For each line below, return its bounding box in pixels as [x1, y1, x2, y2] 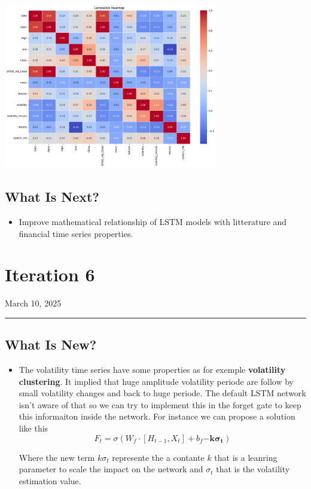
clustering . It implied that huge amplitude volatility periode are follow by [19, 375, 294, 387]
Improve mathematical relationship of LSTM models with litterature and [19, 215, 287, 227]
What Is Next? [5, 187, 99, 206]
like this [19, 422, 48, 435]
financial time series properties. [19, 227, 133, 239]
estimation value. [19, 474, 81, 487]
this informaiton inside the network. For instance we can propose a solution [19, 410, 295, 423]
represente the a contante [112, 451, 205, 463]
